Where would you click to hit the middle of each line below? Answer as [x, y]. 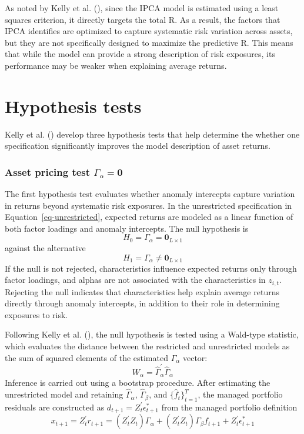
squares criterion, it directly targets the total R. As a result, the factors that [143, 19]
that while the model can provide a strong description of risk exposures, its [140, 54]
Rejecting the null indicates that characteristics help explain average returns [142, 291]
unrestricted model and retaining [64, 394]
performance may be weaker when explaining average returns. [116, 65]
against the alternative [45, 247]
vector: [195, 357]
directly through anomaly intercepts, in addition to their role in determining [142, 303]
